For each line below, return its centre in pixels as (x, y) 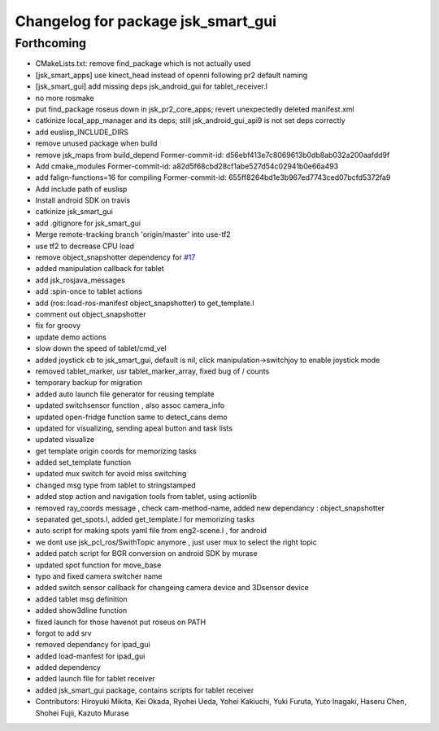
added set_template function (83, 462)
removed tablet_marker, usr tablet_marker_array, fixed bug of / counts (152, 371)
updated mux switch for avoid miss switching (111, 474)
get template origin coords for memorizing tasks (116, 451)
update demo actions (71, 337)
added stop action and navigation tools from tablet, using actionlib (146, 497)
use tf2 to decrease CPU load (85, 246)
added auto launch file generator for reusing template (125, 394)
